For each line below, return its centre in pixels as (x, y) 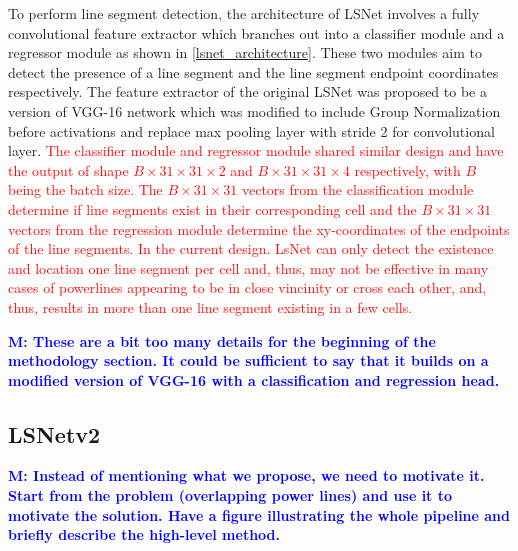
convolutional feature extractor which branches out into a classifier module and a (256, 32)
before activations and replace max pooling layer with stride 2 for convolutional (251, 130)
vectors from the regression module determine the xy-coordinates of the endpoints (259, 228)
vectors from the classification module (357, 189)
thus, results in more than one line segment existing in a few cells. (210, 306)
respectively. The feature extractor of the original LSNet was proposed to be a (247, 91)
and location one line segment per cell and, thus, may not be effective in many (248, 267)
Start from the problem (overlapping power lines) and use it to (230, 495)
